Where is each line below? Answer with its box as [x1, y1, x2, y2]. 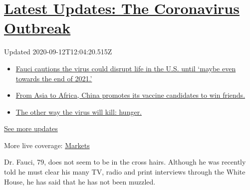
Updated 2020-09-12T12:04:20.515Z [4, 46, 112, 57]
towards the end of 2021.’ [15, 73, 92, 83]
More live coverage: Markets [4, 140, 90, 150]
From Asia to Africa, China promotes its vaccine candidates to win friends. [15, 90, 246, 100]
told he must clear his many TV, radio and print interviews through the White [4, 167, 246, 177]
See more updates [4, 123, 58, 134]
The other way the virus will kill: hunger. [15, 106, 142, 117]
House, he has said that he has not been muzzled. [4, 176, 156, 187]
